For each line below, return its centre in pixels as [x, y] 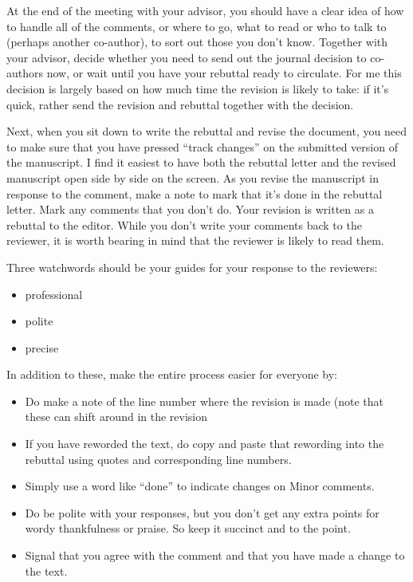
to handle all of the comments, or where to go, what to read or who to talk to [197, 26]
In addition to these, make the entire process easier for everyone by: [172, 374]
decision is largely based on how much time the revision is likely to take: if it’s [198, 88]
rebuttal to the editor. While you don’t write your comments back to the [184, 224]
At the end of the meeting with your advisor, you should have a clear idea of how [205, 10]
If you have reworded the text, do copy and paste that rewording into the [205, 444]
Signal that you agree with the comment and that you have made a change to [215, 555]
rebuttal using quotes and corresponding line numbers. [158, 459]
